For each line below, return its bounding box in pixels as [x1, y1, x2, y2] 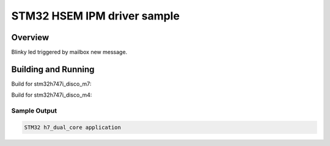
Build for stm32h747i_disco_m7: [11, 80, 92, 88]
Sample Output [11, 106, 57, 115]
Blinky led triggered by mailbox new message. [11, 49, 128, 56]
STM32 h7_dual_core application [24, 123, 122, 131]
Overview [11, 32, 50, 43]
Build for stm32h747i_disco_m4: [11, 91, 92, 99]
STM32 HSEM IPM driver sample [11, 9, 180, 23]
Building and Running [11, 64, 95, 74]
